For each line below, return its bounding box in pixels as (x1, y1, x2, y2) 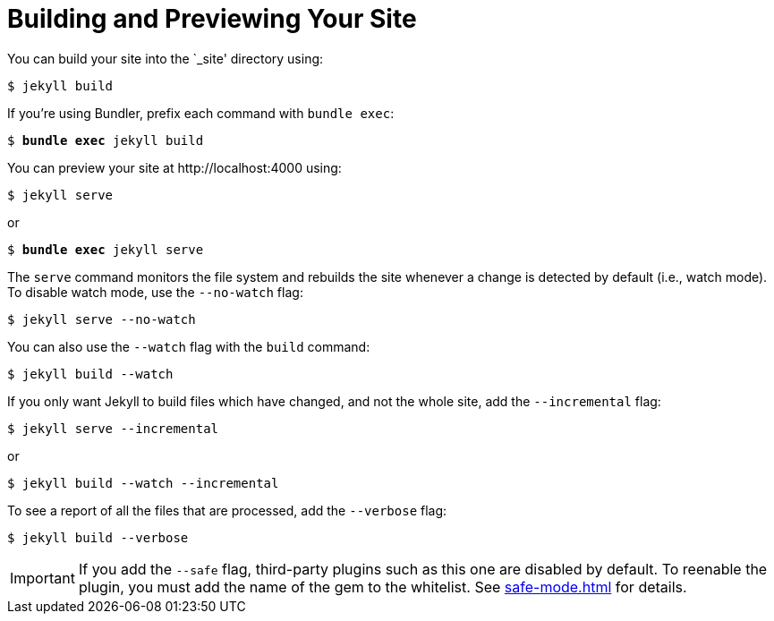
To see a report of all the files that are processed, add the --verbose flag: (7, 502, 447, 518)
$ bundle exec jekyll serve (7, 242, 204, 257)
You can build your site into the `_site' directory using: (7, 50, 324, 66)
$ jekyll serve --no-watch (7, 311, 196, 327)
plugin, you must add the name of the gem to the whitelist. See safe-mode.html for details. (78, 577, 687, 596)
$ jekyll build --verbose (7, 530, 189, 545)
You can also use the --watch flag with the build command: (7, 338, 370, 354)
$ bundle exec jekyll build (7, 132, 204, 148)
